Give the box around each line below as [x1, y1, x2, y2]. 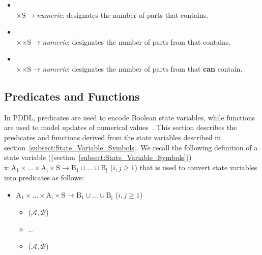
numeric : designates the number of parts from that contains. [42, 36, 231, 47]
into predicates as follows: [4, 172, 84, 183]
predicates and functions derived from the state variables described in [4, 132, 221, 142]
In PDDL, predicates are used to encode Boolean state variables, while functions [4, 112, 255, 122]
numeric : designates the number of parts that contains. [37, 9, 209, 20]
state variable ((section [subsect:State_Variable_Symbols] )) [4, 152, 192, 163]
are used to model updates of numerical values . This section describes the [4, 122, 237, 133]
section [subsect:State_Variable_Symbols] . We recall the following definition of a [4, 142, 258, 152]
